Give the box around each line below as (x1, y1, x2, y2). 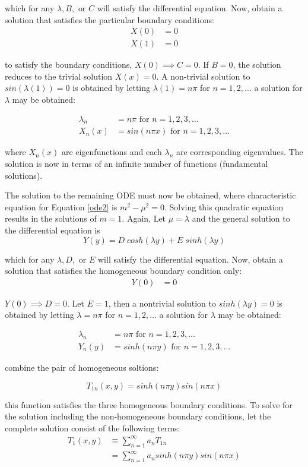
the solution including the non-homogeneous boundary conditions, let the (5, 410, 271, 422)
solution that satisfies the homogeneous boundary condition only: (5, 264, 242, 277)
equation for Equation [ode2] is (5, 200, 118, 213)
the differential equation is (5, 224, 100, 236)
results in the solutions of (5, 212, 97, 225)
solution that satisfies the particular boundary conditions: (5, 13, 214, 26)
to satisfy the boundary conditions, (5, 58, 132, 71)
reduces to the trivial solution (5, 70, 113, 82)
